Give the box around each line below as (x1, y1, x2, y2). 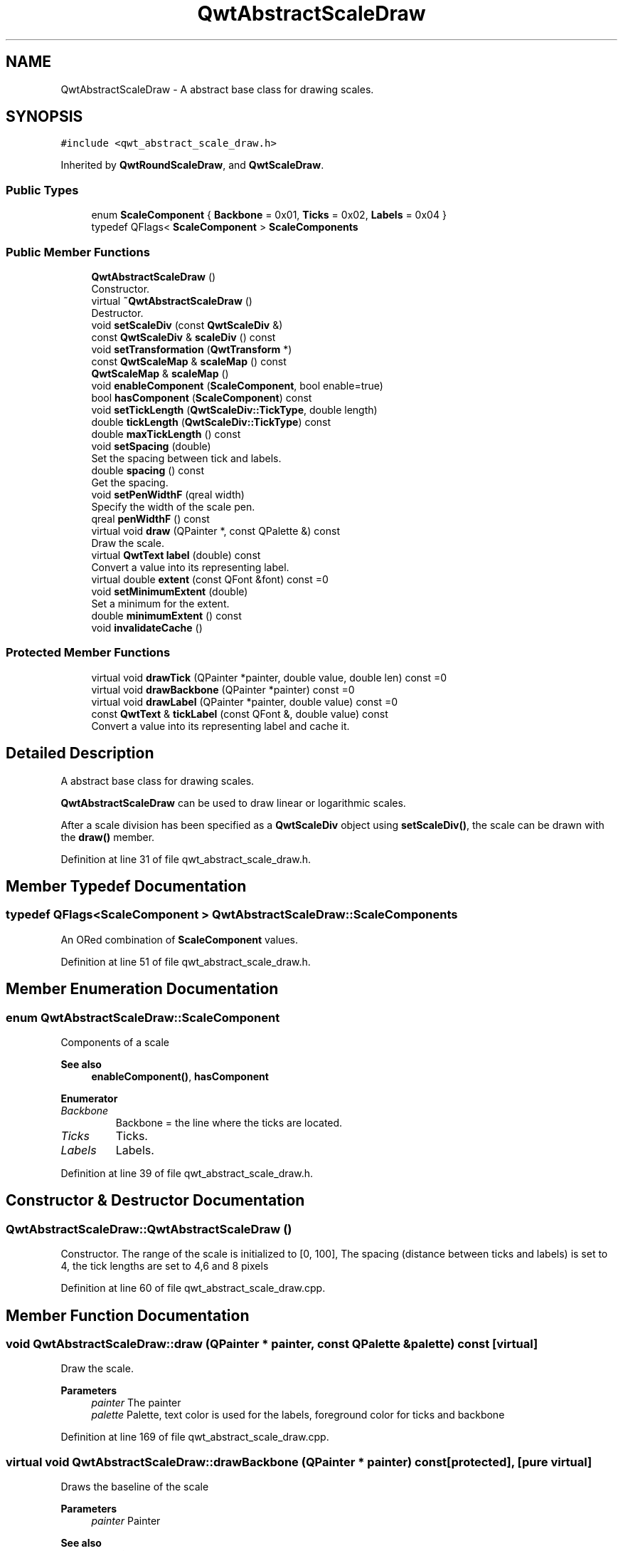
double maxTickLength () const (91, 427, 241, 440)
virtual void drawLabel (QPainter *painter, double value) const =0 (91, 695, 398, 708)
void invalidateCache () (91, 621, 203, 634)
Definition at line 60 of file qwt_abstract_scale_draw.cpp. (60, 1282, 326, 1295)
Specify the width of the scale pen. (91, 500, 255, 513)
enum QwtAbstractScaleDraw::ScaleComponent (6, 1010, 280, 1025)
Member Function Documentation (6, 1306, 250, 1325)
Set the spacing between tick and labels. (91, 451, 282, 464)
